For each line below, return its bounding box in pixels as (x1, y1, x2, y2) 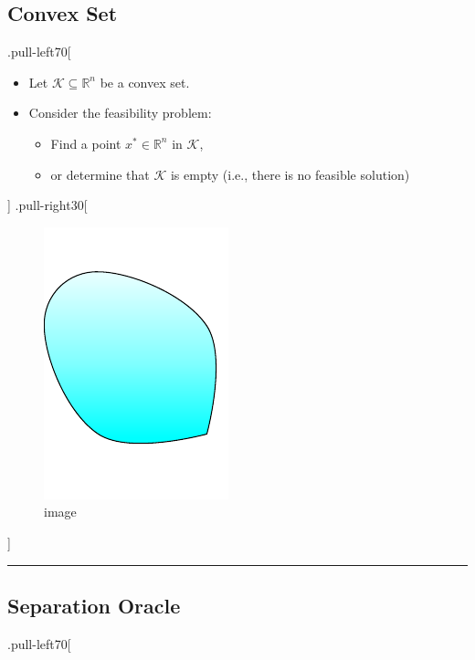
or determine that (50, 164, 150, 183)
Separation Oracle (7, 591, 181, 619)
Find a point (50, 133, 121, 152)
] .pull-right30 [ (7, 195, 88, 215)
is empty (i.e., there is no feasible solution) (170, 164, 410, 183)
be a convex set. (100, 72, 190, 91)
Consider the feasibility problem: (28, 103, 212, 122)
